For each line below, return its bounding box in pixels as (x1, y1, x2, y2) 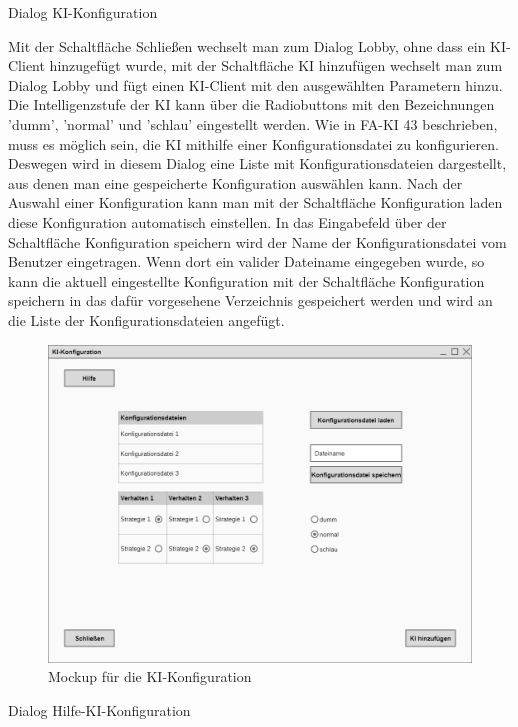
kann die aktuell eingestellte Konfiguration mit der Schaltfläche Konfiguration (8, 270, 485, 291)
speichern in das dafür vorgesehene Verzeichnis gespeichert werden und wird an (8, 290, 493, 311)
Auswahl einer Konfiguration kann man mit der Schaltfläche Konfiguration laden (8, 192, 503, 213)
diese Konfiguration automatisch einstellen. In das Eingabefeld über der (8, 211, 447, 232)
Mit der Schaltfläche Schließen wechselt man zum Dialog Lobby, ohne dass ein (8, 35, 486, 56)
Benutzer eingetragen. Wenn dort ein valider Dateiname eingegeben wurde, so (8, 251, 485, 272)
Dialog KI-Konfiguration (8, 2, 158, 22)
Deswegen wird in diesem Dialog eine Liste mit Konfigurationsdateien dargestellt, (8, 153, 507, 174)
